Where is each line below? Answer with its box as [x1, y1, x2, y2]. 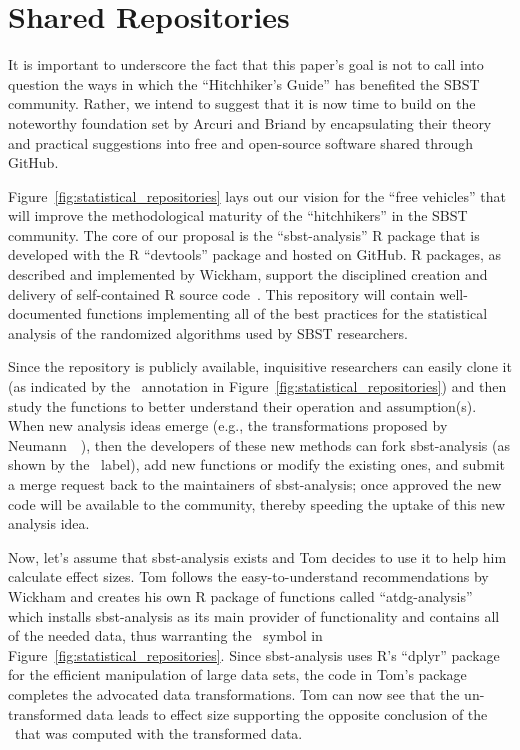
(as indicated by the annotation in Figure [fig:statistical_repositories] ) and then [8, 376, 507, 397]
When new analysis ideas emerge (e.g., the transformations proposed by [8, 415, 448, 436]
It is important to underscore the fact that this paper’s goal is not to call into [8, 54, 484, 75]
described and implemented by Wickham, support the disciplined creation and [8, 264, 488, 285]
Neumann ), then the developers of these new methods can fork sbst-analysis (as [8, 434, 510, 455]
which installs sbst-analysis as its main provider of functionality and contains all [8, 605, 500, 626]
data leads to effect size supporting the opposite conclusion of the [86, 703, 488, 724]
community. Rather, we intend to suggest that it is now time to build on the [8, 93, 476, 114]
